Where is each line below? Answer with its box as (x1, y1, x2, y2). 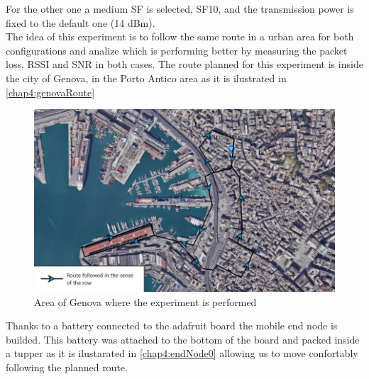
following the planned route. (6, 360, 128, 374)
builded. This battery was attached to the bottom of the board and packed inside (6, 332, 360, 346)
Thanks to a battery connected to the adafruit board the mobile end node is (6, 318, 338, 333)
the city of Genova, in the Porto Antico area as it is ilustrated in (6, 70, 287, 85)
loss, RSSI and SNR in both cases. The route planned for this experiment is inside (6, 57, 363, 72)
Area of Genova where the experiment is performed (34, 294, 257, 309)
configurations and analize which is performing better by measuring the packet (6, 43, 348, 57)
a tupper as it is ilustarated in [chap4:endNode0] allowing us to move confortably (6, 346, 358, 361)
